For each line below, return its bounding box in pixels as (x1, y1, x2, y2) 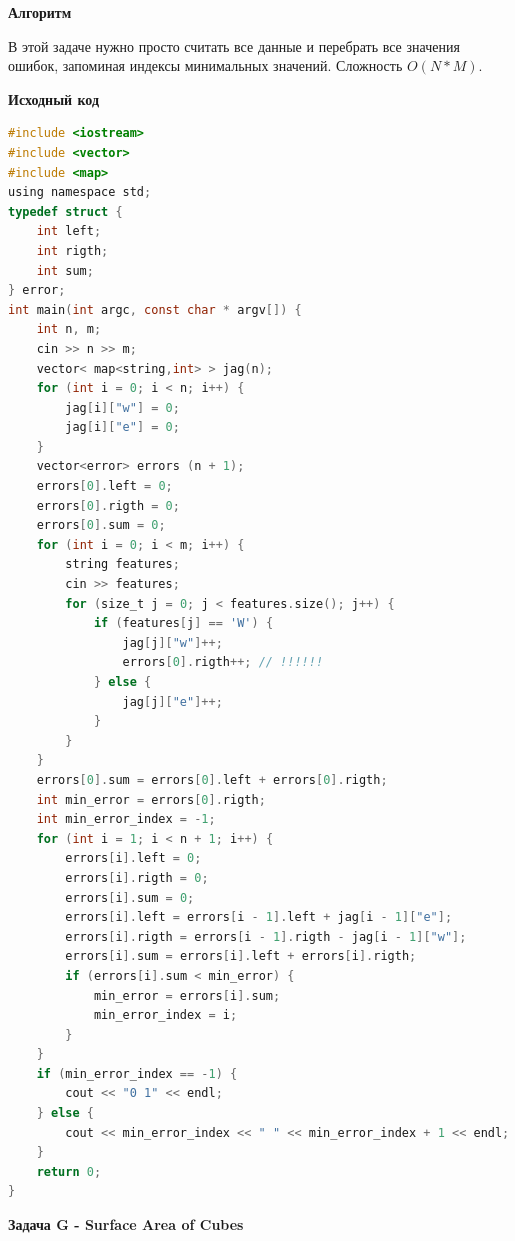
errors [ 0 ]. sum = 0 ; (36, 518, 166, 533)
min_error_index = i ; (93, 1008, 238, 1023)
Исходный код (8, 88, 100, 109)
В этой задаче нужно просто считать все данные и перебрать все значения (8, 35, 460, 56)
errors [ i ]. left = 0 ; (65, 851, 202, 866)
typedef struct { (8, 204, 123, 219)
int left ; (36, 224, 102, 239)
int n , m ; (36, 322, 102, 337)
